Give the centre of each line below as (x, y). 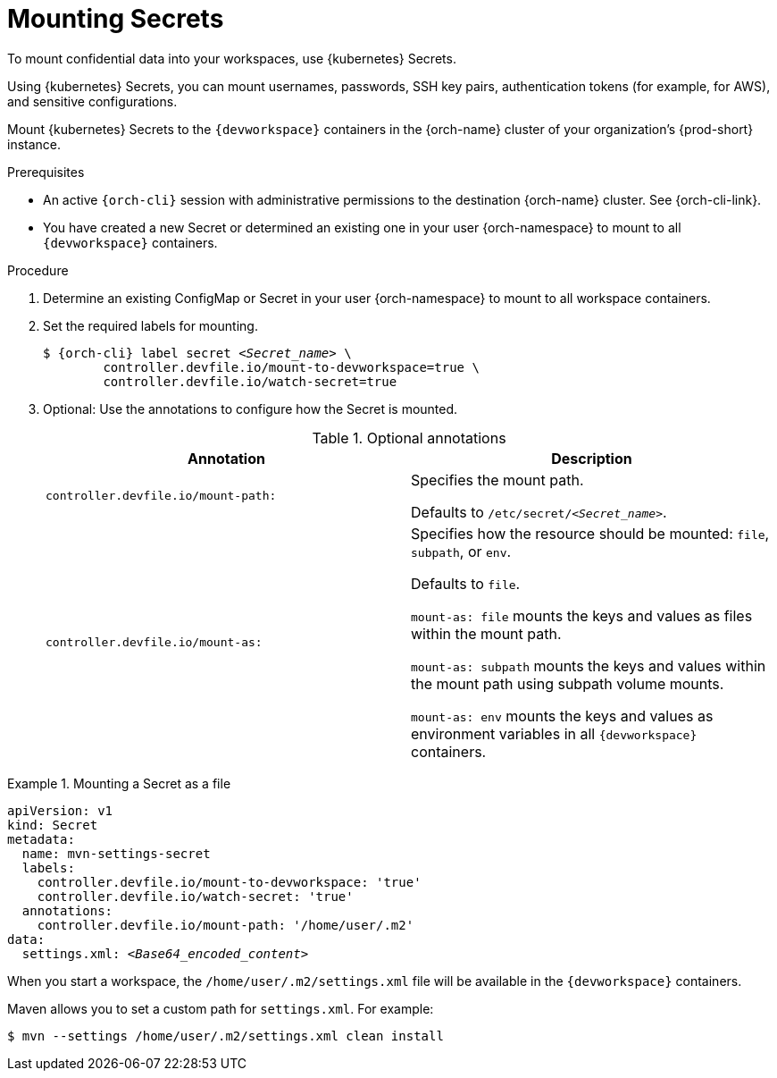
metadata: (41, 839)
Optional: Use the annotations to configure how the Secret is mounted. (251, 408)
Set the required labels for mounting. (150, 325)
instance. (34, 144)
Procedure (38, 270)
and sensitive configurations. (92, 101)
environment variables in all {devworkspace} (554, 733)
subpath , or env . (461, 551)
